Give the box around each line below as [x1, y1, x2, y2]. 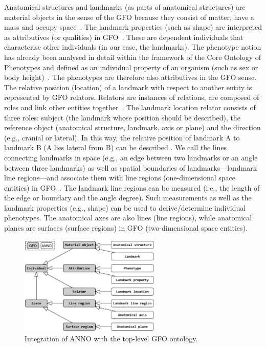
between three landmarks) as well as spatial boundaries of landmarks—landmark [4, 162, 257, 173]
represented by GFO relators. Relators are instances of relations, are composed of [4, 92, 259, 103]
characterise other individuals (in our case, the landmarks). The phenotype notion [4, 42, 261, 52]
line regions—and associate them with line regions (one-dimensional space [4, 172, 236, 183]
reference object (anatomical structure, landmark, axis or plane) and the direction [4, 122, 261, 133]
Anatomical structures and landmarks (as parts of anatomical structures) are [4, 2, 246, 12]
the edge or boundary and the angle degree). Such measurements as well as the [4, 192, 252, 203]
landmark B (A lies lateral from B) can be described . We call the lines [4, 142, 227, 153]
